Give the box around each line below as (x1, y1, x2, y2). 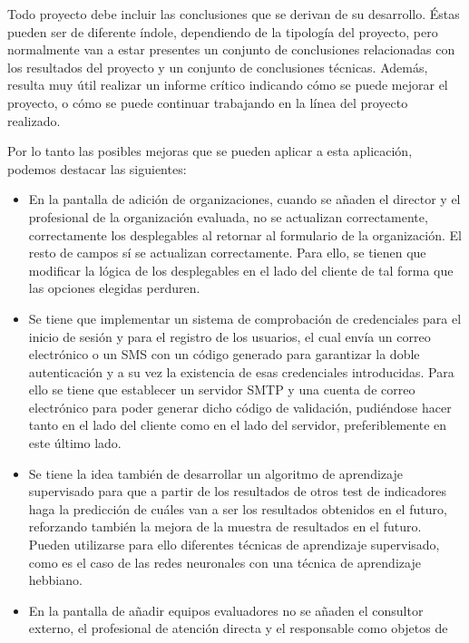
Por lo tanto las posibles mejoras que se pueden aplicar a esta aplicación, (7, 141, 413, 161)
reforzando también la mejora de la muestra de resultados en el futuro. (28, 517, 422, 536)
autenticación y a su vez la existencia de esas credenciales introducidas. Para (28, 362, 454, 381)
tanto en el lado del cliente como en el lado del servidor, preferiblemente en (28, 415, 447, 434)
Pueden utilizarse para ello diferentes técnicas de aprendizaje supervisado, (28, 535, 440, 554)
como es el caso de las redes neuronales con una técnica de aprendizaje (28, 552, 421, 571)
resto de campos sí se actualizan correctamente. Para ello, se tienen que (28, 243, 426, 262)
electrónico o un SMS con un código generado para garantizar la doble (28, 345, 420, 364)
